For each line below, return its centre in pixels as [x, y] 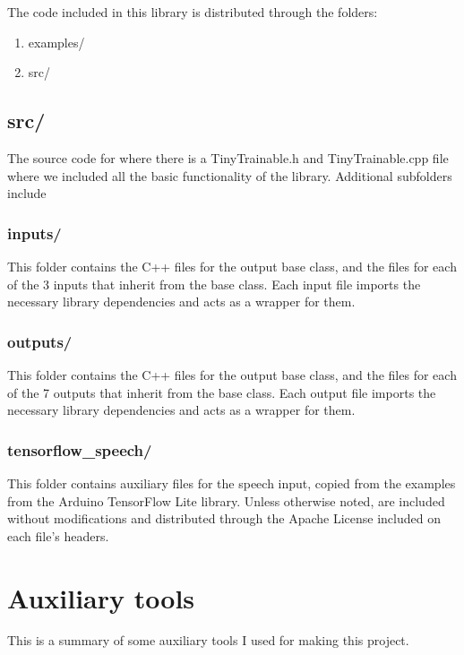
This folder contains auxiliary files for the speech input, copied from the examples [232, 483]
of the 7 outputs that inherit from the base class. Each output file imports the [222, 392]
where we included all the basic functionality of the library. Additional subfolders [230, 175]
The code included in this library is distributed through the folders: [193, 12]
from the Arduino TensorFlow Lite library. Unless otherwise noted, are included [226, 500]
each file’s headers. [58, 535]
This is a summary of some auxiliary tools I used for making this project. [208, 640]
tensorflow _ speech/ [80, 449]
